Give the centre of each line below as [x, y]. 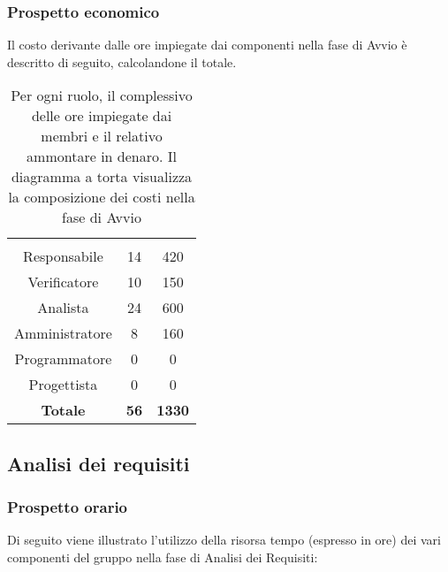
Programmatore [63, 359]
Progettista [63, 385]
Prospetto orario [68, 507]
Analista [63, 308]
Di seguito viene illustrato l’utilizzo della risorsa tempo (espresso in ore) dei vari [224, 540]
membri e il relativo [102, 136]
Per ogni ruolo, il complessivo [102, 95]
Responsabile [63, 256]
